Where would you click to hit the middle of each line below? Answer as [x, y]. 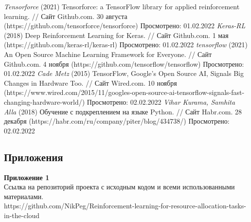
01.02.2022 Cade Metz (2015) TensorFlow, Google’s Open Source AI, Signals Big [124, 73]
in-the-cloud [22, 215]
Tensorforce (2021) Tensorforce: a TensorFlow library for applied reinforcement [122, 6]
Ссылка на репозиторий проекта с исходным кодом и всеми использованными [119, 187]
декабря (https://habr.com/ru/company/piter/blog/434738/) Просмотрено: [117, 121]
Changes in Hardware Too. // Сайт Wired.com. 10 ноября [90, 83]
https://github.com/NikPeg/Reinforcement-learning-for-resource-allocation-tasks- [125, 206]
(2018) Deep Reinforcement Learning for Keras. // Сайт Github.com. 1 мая [116, 35]
